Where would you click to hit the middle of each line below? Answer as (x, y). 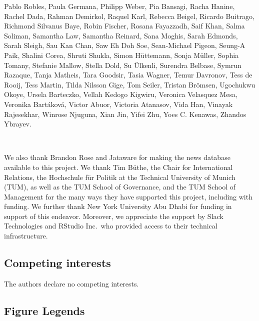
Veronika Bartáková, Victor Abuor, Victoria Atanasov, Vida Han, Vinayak (118, 104)
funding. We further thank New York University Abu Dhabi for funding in (118, 206)
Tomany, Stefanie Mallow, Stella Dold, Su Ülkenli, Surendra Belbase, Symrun (123, 65)
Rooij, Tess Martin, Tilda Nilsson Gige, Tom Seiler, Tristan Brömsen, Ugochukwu (130, 84)
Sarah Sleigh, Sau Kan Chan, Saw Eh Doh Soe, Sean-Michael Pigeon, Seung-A (125, 45)
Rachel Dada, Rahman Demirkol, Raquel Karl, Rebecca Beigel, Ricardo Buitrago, (129, 16)
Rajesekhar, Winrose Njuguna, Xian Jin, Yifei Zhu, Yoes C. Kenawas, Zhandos (125, 114)
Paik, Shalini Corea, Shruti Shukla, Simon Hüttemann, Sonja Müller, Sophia (121, 55)
